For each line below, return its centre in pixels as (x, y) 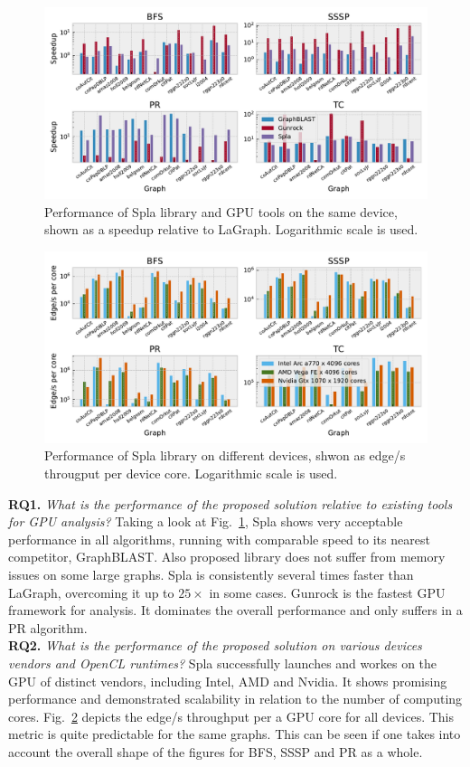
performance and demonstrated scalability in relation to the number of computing (235, 699)
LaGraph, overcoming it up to (91, 592)
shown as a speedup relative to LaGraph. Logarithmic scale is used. (231, 229)
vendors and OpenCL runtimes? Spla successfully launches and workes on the (223, 663)
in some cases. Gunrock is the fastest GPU (327, 592)
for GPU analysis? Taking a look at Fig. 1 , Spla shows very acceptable (206, 521)
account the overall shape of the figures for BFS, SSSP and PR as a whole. (216, 751)
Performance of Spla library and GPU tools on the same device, (221, 211)
